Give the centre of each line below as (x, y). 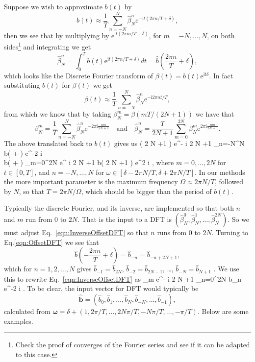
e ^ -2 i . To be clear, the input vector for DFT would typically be (101, 288)
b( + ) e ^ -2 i (23, 153)
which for (18, 269)
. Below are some (223, 311)
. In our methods (220, 172)
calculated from (27, 311)
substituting (22, 85)
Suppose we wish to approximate (53, 6)
